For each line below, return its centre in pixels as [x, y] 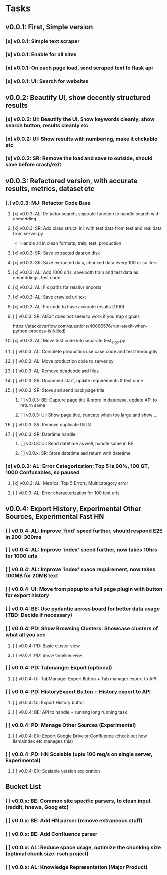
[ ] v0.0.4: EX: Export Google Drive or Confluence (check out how [80, 736]
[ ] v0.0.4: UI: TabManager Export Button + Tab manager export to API [84, 679]
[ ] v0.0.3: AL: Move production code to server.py [63, 361]
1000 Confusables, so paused [42, 472]
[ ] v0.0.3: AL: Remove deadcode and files [56, 371]
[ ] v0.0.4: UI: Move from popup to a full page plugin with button [84, 589]
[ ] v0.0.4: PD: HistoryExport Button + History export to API [78, 691]
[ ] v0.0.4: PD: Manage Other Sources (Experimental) [71, 725]
